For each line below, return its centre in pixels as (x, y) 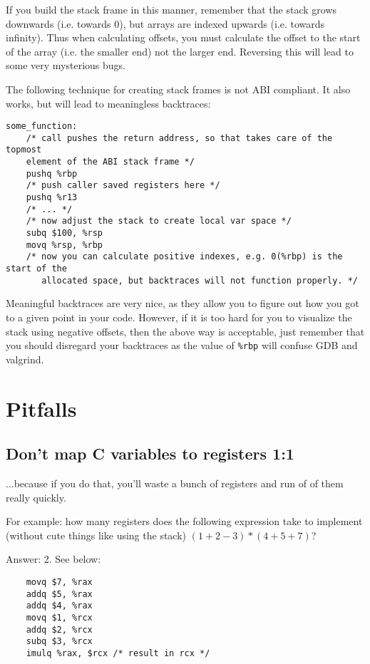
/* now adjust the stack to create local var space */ (159, 221)
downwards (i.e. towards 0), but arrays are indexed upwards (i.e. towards (165, 23)
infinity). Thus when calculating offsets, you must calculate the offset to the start (183, 37)
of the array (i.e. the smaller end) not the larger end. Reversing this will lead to (180, 51)
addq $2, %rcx (59, 629)
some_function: (42, 126)
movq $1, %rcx (59, 617)
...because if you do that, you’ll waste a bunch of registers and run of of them (175, 483)
